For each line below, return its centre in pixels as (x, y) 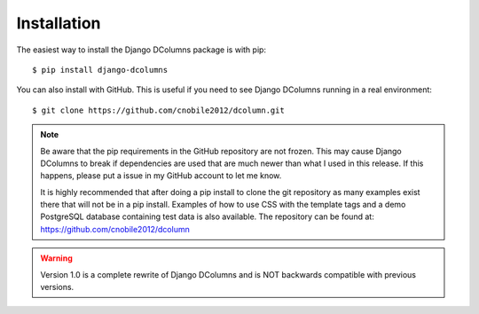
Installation (59, 23)
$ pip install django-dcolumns (100, 70)
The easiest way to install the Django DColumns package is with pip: (141, 50)
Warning (56, 258)
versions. (57, 287)
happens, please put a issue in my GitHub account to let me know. (161, 176)
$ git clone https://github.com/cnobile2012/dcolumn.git (159, 110)
